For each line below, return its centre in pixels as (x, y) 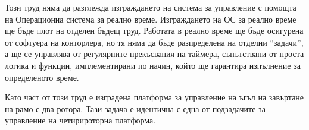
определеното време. (42, 77)
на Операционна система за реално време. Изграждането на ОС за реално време (151, 19)
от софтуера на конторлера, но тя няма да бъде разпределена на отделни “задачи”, (154, 42)
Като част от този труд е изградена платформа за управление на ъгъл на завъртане (154, 97)
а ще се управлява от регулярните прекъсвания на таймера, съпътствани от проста (154, 54)
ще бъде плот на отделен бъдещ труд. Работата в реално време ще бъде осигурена (154, 31)
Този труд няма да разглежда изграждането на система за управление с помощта (151, 7)
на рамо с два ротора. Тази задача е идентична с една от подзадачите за (135, 108)
